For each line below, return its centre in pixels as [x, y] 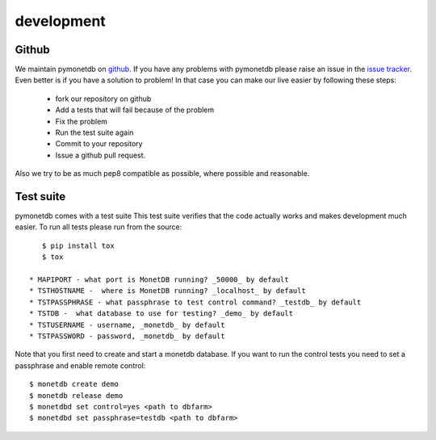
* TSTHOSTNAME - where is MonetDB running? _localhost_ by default [168, 291]
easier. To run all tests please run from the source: [99, 227]
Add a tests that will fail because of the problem [135, 110]
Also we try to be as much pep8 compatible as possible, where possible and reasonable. [162, 174]
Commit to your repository [99, 144]
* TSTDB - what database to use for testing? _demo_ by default [161, 314]
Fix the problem [82, 121]
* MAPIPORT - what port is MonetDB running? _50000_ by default [159, 280]
